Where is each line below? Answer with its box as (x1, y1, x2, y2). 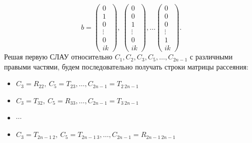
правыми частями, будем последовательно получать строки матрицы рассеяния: (4, 61, 248, 71)
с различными (190, 51, 233, 62)
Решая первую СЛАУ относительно (4, 51, 113, 62)
